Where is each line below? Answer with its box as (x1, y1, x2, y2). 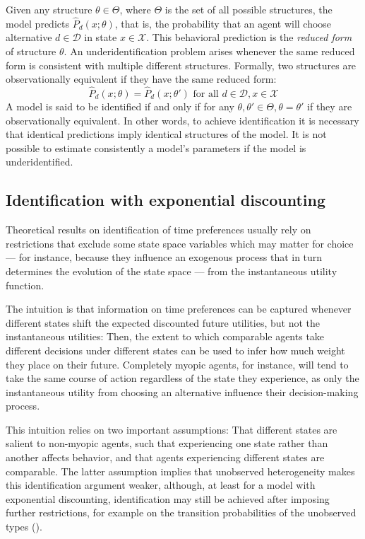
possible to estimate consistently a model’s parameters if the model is (6, 140, 306, 155)
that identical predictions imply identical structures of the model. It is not (6, 127, 327, 141)
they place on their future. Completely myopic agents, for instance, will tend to (6, 357, 349, 371)
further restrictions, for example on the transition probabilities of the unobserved (6, 505, 357, 520)
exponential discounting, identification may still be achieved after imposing (6, 491, 330, 506)
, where (119, 2, 151, 16)
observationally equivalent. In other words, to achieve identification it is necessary (6, 112, 359, 127)
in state (84, 30, 117, 45)
